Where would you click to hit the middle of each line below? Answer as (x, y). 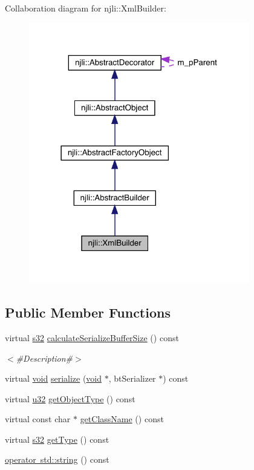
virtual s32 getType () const (57, 439)
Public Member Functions (88, 312)
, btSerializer (132, 378)
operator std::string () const (57, 459)
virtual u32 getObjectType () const (70, 398)
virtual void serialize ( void (54, 378)
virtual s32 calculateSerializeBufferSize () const (92, 337)
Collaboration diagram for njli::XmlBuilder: (86, 8)
